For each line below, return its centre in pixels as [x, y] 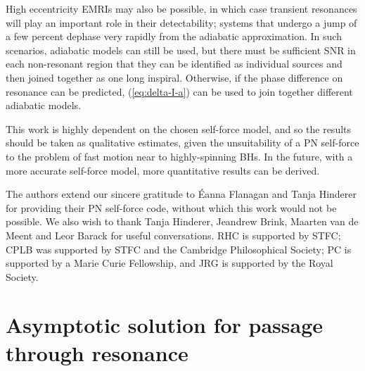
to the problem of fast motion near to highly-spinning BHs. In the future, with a [179, 156]
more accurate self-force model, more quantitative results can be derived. [163, 170]
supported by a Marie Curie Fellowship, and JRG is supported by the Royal [169, 263]
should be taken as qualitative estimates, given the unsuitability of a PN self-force [182, 143]
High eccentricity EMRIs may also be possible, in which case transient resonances [181, 8]
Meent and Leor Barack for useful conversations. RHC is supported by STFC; [173, 235]
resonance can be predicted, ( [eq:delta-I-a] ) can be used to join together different [179, 91]
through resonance [97, 352]
